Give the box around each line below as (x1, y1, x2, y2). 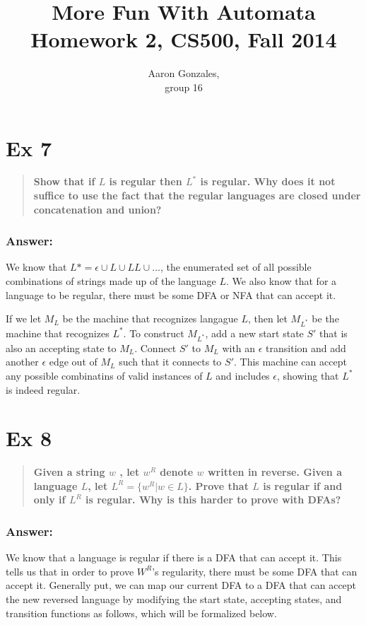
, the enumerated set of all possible (160, 259, 312, 274)
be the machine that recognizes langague (62, 311, 238, 326)
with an (222, 340, 256, 355)
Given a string (33, 465, 105, 479)
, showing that (276, 368, 339, 382)
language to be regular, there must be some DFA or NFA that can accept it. (6, 287, 336, 302)
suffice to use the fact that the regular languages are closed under (33, 188, 361, 203)
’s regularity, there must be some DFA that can (152, 563, 358, 578)
